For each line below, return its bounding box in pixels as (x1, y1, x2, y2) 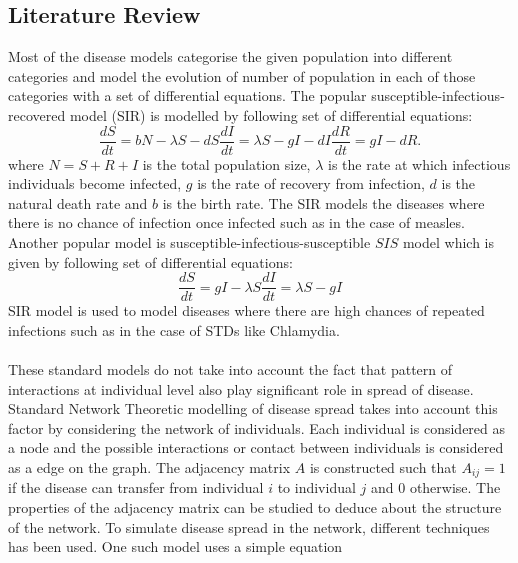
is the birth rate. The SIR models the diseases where (162, 192, 485, 213)
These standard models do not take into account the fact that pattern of (8, 359, 453, 380)
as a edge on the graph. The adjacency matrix (8, 457, 291, 478)
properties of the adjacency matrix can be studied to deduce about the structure (8, 497, 502, 518)
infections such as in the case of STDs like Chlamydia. (8, 319, 340, 340)
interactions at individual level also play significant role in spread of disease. (8, 378, 474, 399)
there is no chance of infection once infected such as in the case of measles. (8, 212, 465, 233)
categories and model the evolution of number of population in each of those (8, 65, 476, 86)
